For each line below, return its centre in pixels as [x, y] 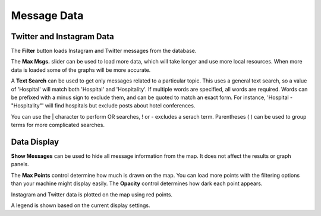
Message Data [47, 15]
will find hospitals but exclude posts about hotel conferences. [120, 106]
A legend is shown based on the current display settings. [81, 205]
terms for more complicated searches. [58, 125]
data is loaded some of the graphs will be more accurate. [81, 70]
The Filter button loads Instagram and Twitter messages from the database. [104, 51]
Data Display [35, 142]
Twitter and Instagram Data [62, 36]
